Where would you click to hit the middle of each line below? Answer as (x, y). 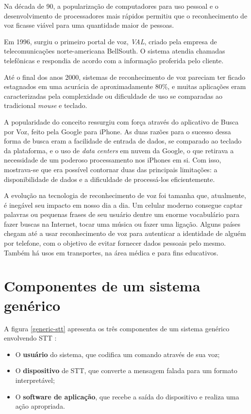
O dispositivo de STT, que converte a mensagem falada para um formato (126, 370)
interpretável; (35, 380)
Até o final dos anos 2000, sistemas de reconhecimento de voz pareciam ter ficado (125, 77)
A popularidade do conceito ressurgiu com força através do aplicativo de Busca (121, 121)
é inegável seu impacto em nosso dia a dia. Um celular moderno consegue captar (123, 205)
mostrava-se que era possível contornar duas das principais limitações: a (111, 169)
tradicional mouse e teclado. (46, 105)
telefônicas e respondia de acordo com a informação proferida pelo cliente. (114, 60)
